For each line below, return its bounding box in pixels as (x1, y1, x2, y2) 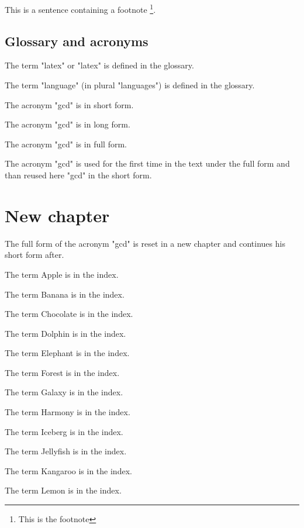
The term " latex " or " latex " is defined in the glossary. (5, 59, 194, 71)
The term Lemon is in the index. (5, 484, 122, 496)
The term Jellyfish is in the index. (5, 445, 127, 457)
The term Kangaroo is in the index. (5, 464, 132, 477)
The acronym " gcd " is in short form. (5, 98, 134, 111)
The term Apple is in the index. (5, 268, 119, 280)
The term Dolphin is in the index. (5, 327, 126, 339)
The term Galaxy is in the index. (5, 386, 123, 398)
